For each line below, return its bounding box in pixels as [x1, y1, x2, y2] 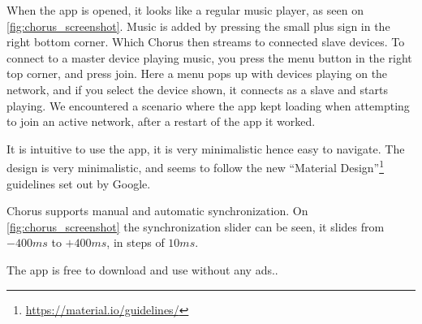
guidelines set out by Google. [6, 175, 151, 192]
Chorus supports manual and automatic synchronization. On [6, 202, 308, 219]
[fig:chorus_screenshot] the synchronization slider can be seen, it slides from [6, 218, 385, 235]
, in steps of [106, 234, 165, 251]
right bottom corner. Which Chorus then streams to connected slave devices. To [6, 33, 405, 50]
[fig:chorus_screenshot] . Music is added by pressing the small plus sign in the [6, 17, 390, 34]
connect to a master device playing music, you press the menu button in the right [6, 49, 412, 66]
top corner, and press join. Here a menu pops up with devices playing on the [6, 65, 388, 82]
